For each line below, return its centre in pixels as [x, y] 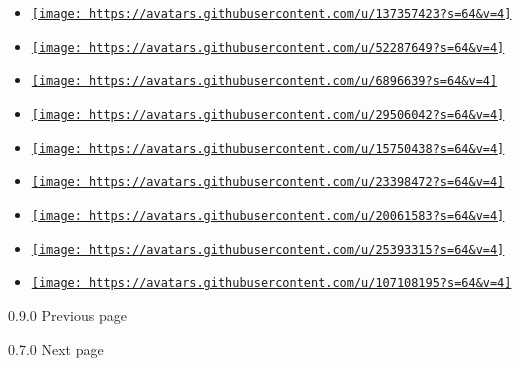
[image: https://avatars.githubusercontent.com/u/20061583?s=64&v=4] [268, 215]
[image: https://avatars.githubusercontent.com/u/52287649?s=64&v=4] [268, 47]
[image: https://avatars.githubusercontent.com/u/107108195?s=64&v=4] [271, 283]
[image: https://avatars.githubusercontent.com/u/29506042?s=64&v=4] [268, 114]
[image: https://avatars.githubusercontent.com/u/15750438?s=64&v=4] [268, 148]
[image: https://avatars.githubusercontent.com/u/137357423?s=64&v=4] [271, 14]
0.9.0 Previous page [67, 314]
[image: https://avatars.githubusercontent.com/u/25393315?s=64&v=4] [268, 249]
